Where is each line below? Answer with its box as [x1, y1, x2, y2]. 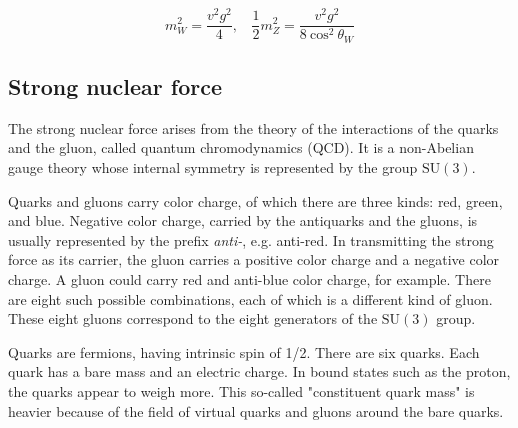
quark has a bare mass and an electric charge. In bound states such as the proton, [8, 361, 511, 382]
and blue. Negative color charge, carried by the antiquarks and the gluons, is [8, 210, 478, 231]
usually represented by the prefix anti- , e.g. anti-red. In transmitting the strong [8, 229, 494, 250]
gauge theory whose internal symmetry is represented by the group [8, 156, 418, 177]
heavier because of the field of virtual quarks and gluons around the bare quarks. [8, 400, 504, 421]
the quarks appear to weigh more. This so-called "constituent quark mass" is [8, 380, 475, 401]
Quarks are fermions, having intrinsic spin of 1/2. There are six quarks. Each [8, 341, 480, 362]
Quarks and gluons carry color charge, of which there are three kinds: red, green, [8, 190, 503, 211]
